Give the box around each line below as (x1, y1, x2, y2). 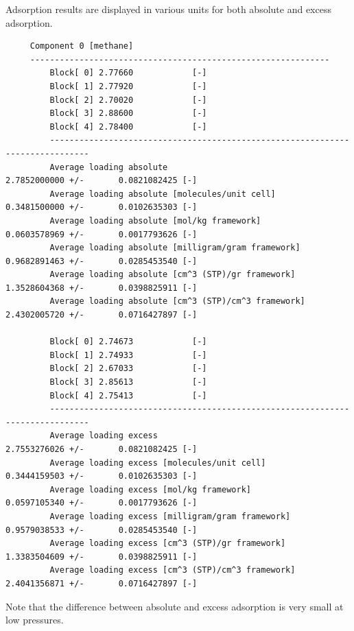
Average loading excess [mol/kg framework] (49, 484, 251, 495)
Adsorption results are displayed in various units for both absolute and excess (5, 2, 331, 16)
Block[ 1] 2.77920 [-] (49, 81, 207, 91)
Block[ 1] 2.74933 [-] (49, 350, 207, 360)
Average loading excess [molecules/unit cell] (49, 457, 266, 468)
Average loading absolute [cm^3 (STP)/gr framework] (49, 270, 296, 280)
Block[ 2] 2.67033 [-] (49, 364, 207, 374)
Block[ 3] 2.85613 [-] (49, 377, 207, 388)
